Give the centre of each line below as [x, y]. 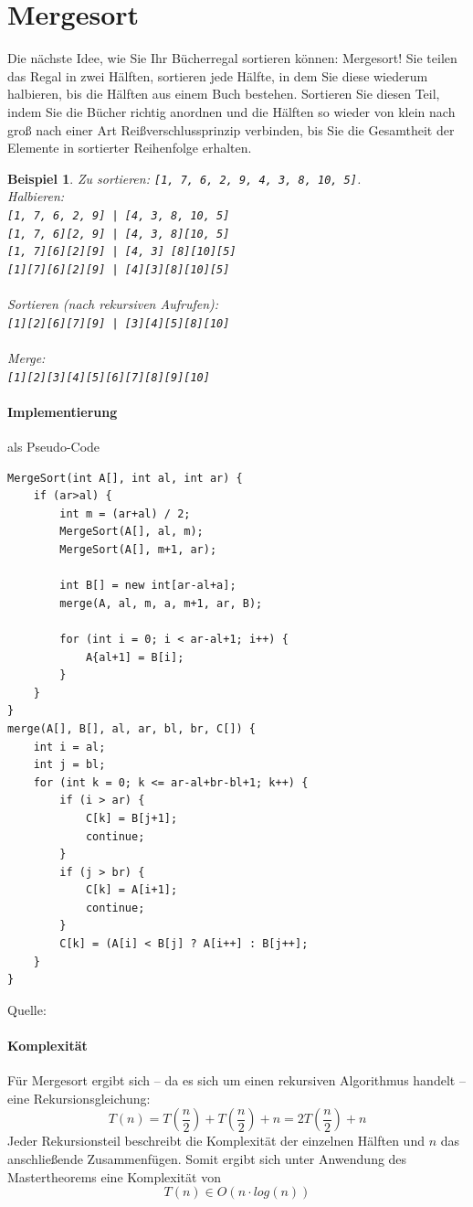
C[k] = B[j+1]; [131, 818]
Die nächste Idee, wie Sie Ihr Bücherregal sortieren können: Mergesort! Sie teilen [232, 58]
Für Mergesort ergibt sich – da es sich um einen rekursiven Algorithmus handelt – [236, 1080]
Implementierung [63, 411]
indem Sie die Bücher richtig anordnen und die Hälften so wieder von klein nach [231, 111]
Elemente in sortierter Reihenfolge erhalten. [130, 148]
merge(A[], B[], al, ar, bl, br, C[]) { [132, 728]
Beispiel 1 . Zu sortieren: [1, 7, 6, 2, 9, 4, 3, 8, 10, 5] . [184, 178]
